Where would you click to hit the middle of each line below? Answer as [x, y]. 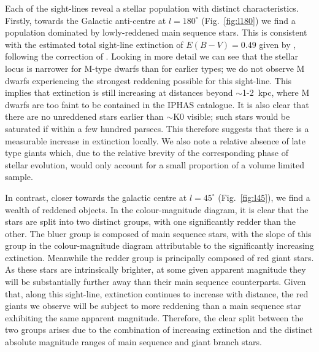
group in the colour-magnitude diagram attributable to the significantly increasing [159, 245]
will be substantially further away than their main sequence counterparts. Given [156, 282]
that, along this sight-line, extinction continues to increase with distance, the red [157, 293]
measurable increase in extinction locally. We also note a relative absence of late [155, 140]
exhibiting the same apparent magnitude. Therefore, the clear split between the [154, 317]
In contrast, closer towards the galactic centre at [96, 197]
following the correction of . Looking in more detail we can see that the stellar [152, 56]
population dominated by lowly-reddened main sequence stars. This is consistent [156, 32]
